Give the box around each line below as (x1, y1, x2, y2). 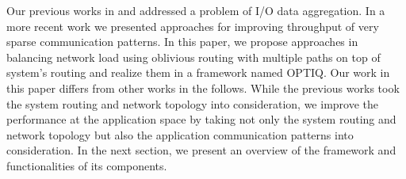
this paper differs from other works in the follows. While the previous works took (6, 79, 400, 96)
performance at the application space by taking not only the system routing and (6, 111, 396, 128)
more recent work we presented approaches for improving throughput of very (6, 17, 379, 34)
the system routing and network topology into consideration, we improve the (6, 95, 378, 112)
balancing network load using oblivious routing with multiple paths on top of (6, 48, 381, 65)
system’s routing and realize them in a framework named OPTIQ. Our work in (6, 64, 390, 81)
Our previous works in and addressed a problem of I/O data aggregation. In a (6, 2, 385, 18)
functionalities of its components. (6, 157, 167, 173)
